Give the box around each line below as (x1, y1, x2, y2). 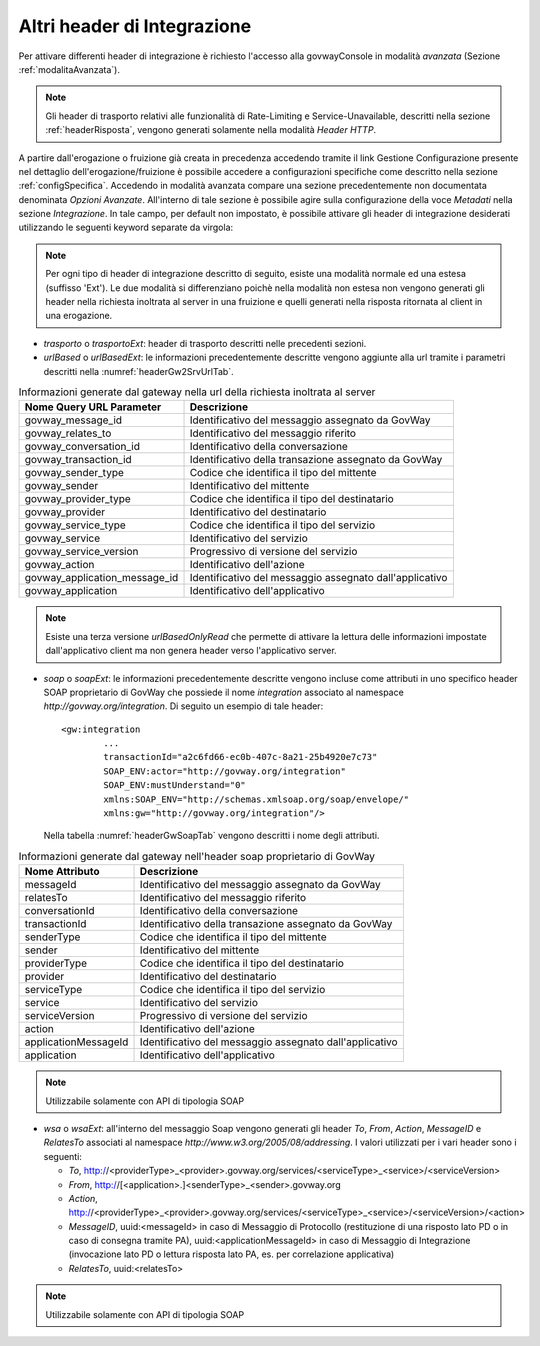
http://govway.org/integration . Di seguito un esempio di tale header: (43, 700, 324, 712)
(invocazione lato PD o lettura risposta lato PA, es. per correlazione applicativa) (68, 1248, 395, 1260)
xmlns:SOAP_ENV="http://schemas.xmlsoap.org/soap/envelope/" (103, 793, 410, 805)
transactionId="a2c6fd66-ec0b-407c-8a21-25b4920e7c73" (103, 751, 378, 763)
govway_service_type (24, 518, 127, 532)
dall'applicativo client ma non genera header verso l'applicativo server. (45, 645, 337, 657)
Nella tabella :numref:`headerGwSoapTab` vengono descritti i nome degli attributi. (43, 830, 380, 842)
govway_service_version (24, 545, 139, 559)
